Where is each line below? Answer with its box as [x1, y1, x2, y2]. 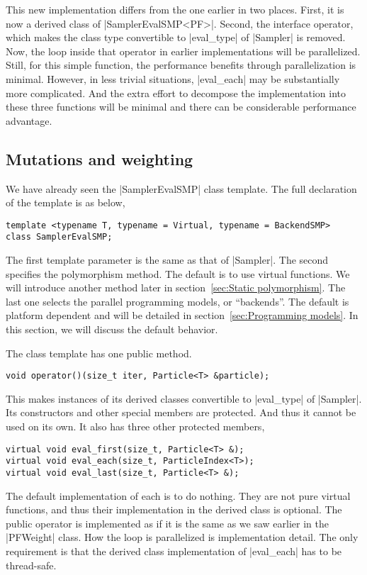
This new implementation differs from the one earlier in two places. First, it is [6, 2, 344, 16]
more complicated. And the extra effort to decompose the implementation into [6, 85, 346, 100]
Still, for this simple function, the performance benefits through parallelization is [6, 57, 356, 72]
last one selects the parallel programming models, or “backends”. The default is [6, 294, 349, 308]
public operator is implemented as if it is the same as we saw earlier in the [6, 515, 329, 530]
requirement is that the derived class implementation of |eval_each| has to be [6, 543, 342, 558]
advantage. [6, 113, 52, 128]
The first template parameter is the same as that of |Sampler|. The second [6, 252, 329, 267]
